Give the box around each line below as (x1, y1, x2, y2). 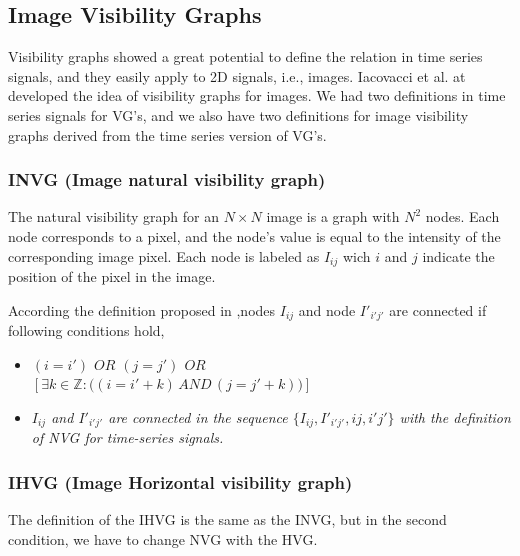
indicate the (422, 245, 495, 266)
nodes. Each (425, 206, 500, 227)
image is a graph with (266, 206, 400, 227)
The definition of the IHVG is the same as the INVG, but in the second (8, 509, 447, 530)
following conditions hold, (8, 320, 165, 341)
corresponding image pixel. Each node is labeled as (8, 245, 320, 266)
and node (298, 299, 356, 320)
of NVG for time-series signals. (31, 427, 224, 448)
